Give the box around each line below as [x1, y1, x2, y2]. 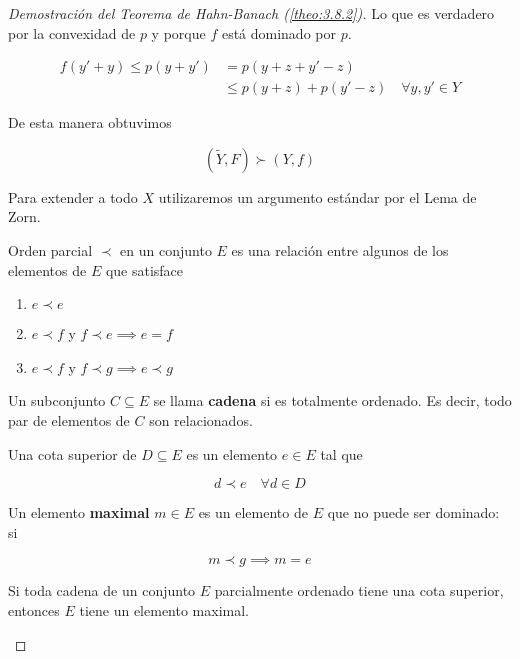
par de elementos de [8, 410, 130, 430]
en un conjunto [120, 240, 212, 261]
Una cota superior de [8, 443, 137, 464]
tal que [320, 443, 363, 464]
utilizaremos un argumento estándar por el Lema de [158, 186, 477, 207]
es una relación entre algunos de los [231, 240, 449, 261]
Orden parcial [8, 240, 93, 261]
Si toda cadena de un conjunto [8, 580, 196, 601]
